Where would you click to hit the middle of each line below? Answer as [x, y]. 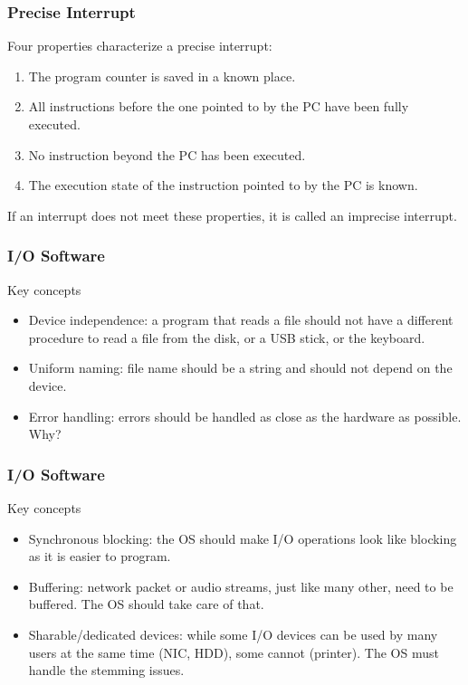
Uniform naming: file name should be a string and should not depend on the [240, 368]
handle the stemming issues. [106, 670]
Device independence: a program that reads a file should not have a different [241, 320]
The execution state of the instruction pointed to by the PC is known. [223, 185]
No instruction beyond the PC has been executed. [167, 154]
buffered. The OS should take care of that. [146, 604]
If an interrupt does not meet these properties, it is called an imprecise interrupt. [232, 215]
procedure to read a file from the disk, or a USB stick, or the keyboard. [227, 337]
